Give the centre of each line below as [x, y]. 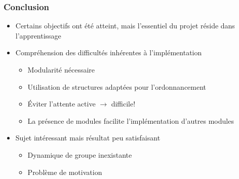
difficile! [123, 104]
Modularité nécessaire [61, 69]
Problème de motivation [65, 172]
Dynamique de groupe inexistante [80, 154]
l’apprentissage [38, 35]
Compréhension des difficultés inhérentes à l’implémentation [109, 52]
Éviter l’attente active [62, 104]
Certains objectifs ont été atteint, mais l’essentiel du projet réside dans [125, 26]
